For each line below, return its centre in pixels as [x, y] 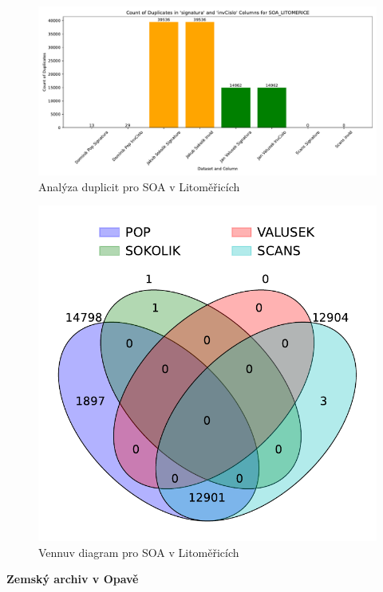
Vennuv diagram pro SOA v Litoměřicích [139, 552]
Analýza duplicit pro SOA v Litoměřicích [139, 186]
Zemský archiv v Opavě [73, 579]
